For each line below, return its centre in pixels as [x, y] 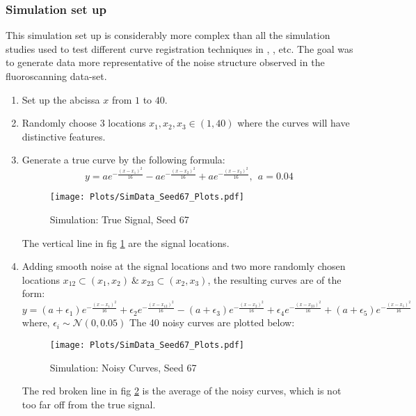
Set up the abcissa [61, 99]
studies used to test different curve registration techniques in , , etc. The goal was [179, 48]
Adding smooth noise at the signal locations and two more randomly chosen [184, 266]
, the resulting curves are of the [274, 279]
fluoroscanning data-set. [56, 76]
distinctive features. [64, 136]
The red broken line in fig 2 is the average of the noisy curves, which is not [182, 391]
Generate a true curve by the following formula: [123, 160]
